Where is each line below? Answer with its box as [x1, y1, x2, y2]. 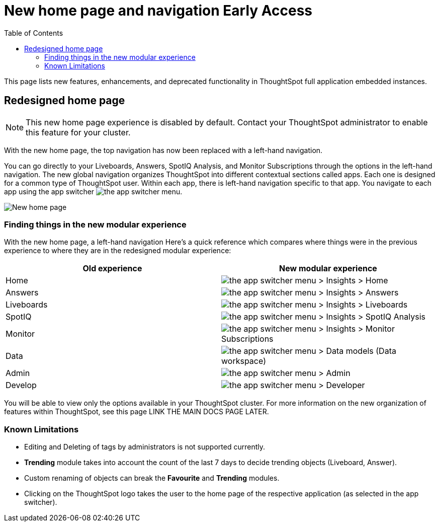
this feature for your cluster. [26, 127, 131, 137]
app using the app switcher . [4, 187, 183, 196]
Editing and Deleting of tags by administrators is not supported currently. [24, 442, 265, 452]
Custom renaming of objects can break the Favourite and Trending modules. [24, 474, 280, 483]
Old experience [82, 263, 142, 274]
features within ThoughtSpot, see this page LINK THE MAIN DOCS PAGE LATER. [4, 407, 269, 416]
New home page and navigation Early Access [4, 2, 313, 19]
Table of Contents [4, 28, 63, 37]
